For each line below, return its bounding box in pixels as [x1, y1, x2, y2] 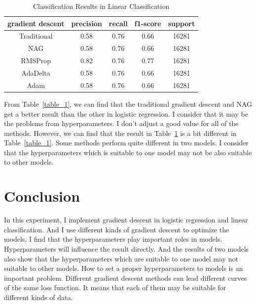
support [168, 18, 195, 28]
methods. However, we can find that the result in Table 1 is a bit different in [4, 128, 237, 138]
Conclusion [4, 186, 80, 206]
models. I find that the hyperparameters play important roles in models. [4, 234, 222, 244]
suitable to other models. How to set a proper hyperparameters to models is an [4, 263, 243, 273]
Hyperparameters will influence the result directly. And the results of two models [4, 243, 249, 254]
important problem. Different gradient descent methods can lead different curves [4, 272, 247, 283]
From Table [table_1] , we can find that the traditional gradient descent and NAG [4, 98, 252, 109]
